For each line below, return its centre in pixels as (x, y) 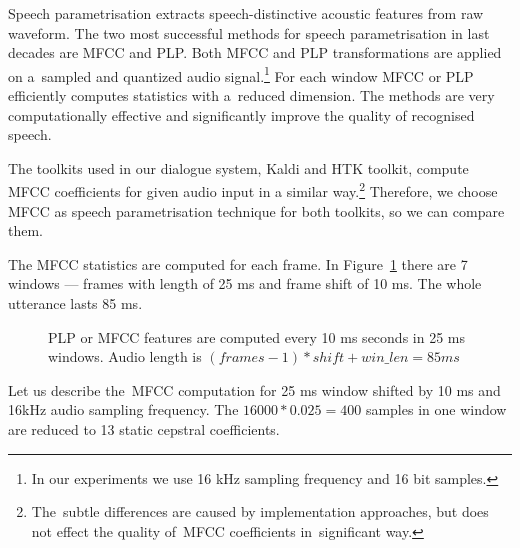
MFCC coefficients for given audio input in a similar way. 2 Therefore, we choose (253, 190)
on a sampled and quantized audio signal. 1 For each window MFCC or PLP (241, 74)
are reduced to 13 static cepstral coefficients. (144, 429)
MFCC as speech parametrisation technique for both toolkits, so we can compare (256, 210)
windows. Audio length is (125, 356)
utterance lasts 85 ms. (75, 303)
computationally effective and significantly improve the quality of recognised (241, 114)
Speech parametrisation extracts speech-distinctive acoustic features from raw (246, 13)
